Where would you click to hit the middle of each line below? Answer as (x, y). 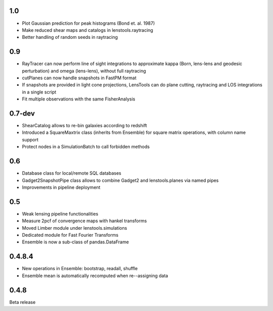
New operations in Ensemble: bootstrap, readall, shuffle (80, 269)
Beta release (22, 302)
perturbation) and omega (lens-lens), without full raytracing (84, 71)
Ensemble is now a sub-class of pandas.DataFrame (75, 242)
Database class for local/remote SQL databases (72, 173)
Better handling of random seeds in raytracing (70, 37)
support (30, 139)
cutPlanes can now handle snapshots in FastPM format (79, 78)
